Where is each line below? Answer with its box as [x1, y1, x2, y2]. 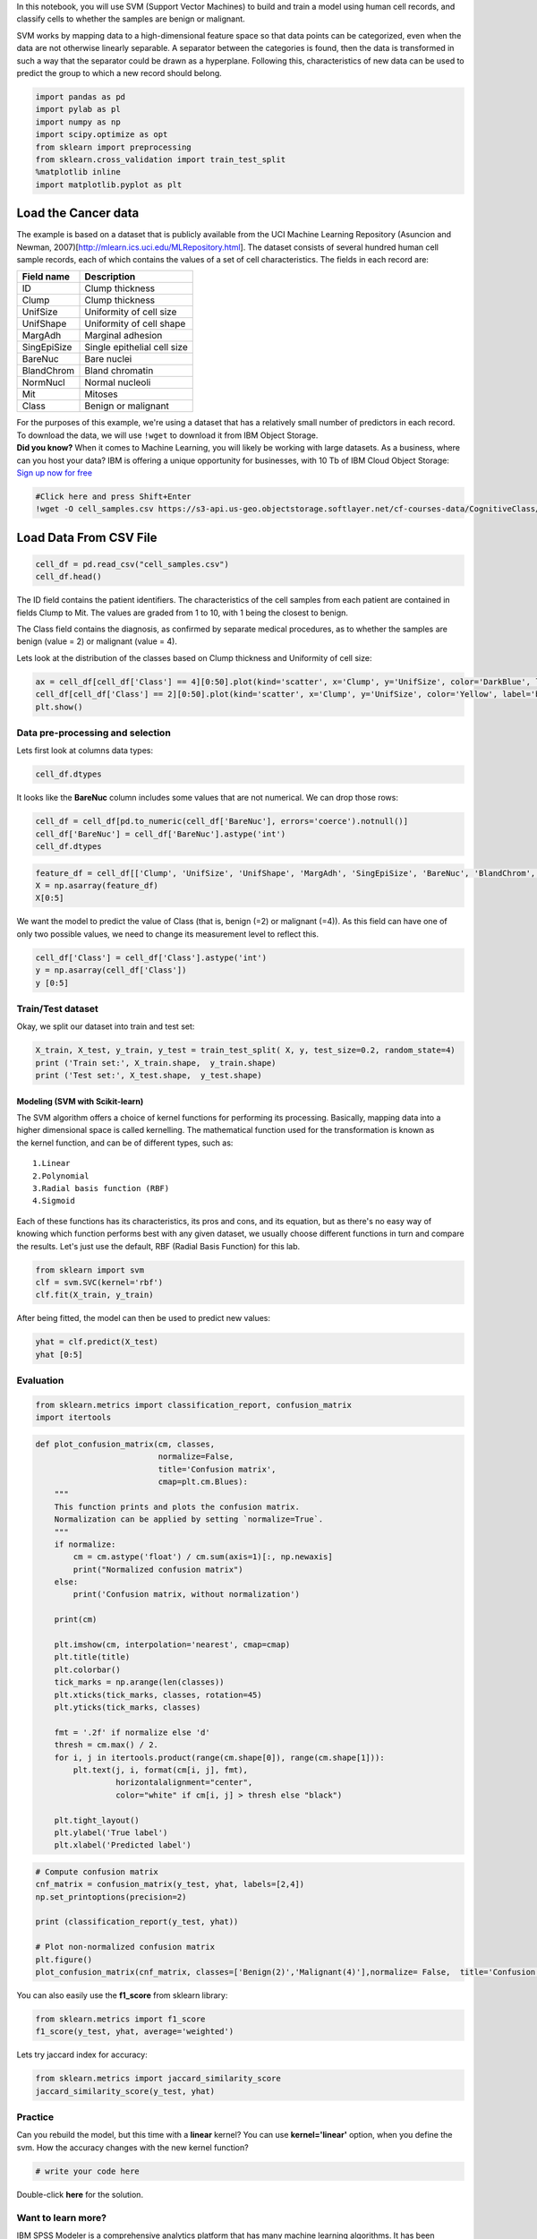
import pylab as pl [35, 104, 121, 115]
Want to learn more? [16, 2211, 107, 2224]
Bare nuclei [84, 353, 132, 365]
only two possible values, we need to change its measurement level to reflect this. [16, 928, 320, 939]
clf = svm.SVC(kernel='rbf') [35, 1277, 164, 1287]
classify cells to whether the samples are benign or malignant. [16, 13, 245, 24]
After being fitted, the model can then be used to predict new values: [16, 1313, 271, 1324]
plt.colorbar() [54, 1664, 121, 1675]
